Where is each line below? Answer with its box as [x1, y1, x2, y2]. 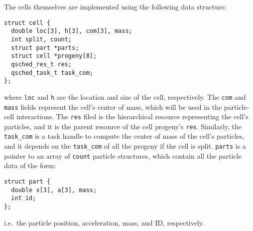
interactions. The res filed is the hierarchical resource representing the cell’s [16, 111, 249, 122]
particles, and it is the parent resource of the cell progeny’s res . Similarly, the [4, 121, 242, 131]
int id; [11, 195, 36, 202]
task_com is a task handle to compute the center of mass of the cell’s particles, [4, 131, 245, 141]
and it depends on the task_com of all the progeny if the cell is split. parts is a [4, 141, 246, 151]
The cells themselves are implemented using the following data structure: [4, 1, 227, 11]
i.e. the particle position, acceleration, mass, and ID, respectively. [4, 217, 204, 228]
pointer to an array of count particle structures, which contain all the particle [4, 150, 242, 161]
